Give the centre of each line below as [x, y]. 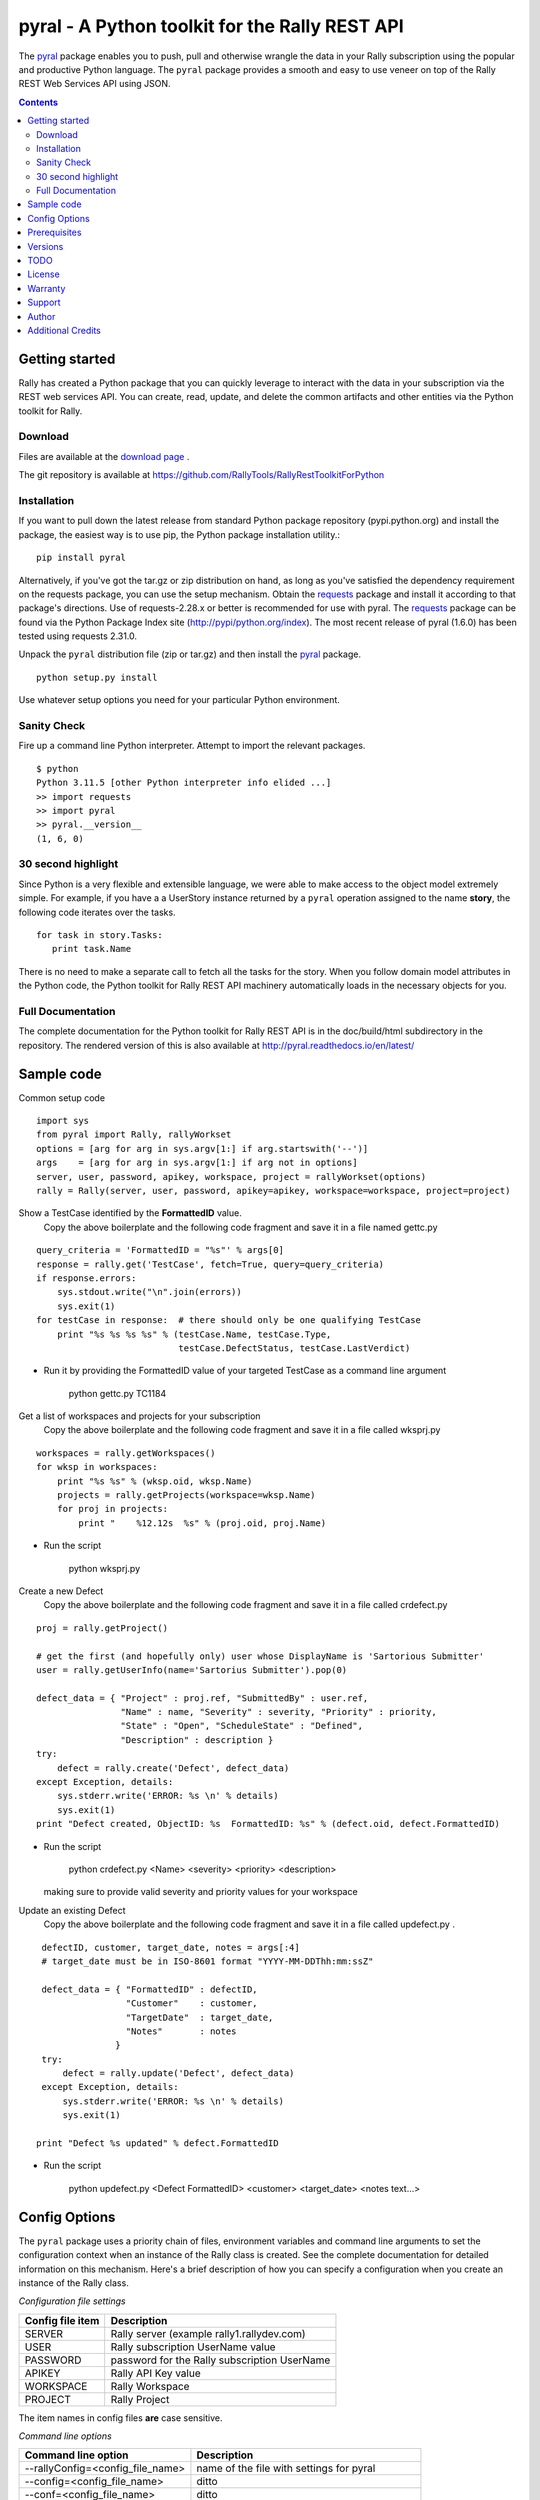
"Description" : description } [197, 1739]
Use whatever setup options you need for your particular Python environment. [179, 700]
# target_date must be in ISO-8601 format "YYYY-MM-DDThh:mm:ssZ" [207, 1961]
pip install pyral [81, 558]
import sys [63, 1121]
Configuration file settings [72, 2301]
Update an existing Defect [72, 1910]
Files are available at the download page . [104, 456]
